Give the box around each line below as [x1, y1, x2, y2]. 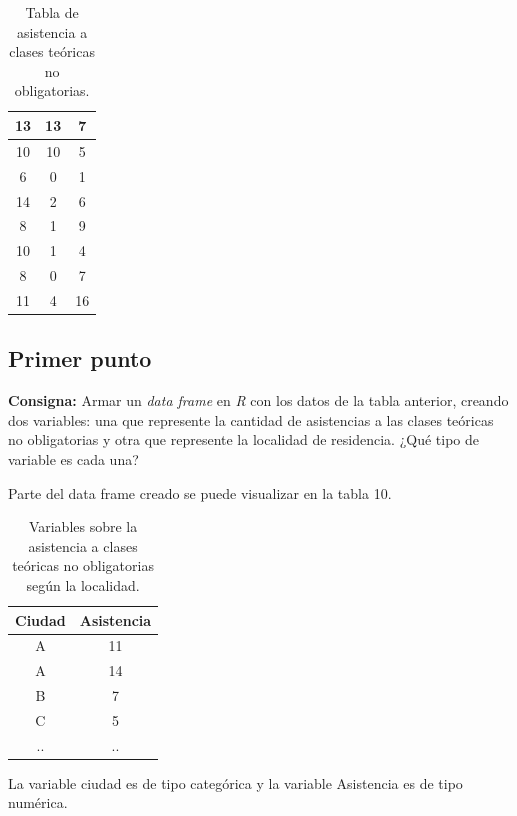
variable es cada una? [8, 448, 139, 469]
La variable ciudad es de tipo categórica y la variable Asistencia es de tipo [8, 772, 463, 793]
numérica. [8, 792, 68, 813]
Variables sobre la [28, 516, 138, 537]
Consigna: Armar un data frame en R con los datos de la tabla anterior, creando [8, 390, 509, 411]
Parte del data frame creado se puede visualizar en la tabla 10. [8, 482, 392, 503]
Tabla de [25, 2, 79, 22]
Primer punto [8, 343, 152, 374]
